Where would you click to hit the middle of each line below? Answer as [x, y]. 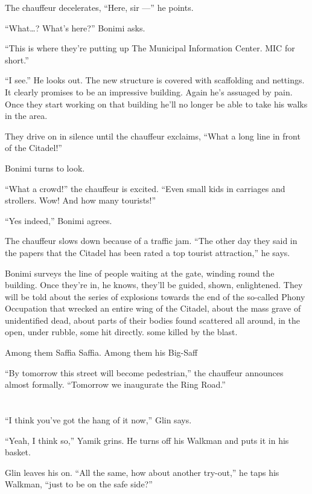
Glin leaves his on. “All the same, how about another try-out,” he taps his [142, 472]
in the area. [26, 116]
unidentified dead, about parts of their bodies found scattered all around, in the [152, 320]
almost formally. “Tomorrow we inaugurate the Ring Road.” [115, 384]
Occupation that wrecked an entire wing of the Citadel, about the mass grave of [153, 308]
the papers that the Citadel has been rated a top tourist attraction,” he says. [148, 252]
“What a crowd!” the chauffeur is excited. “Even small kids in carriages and [145, 188]
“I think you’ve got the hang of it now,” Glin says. [98, 420]
